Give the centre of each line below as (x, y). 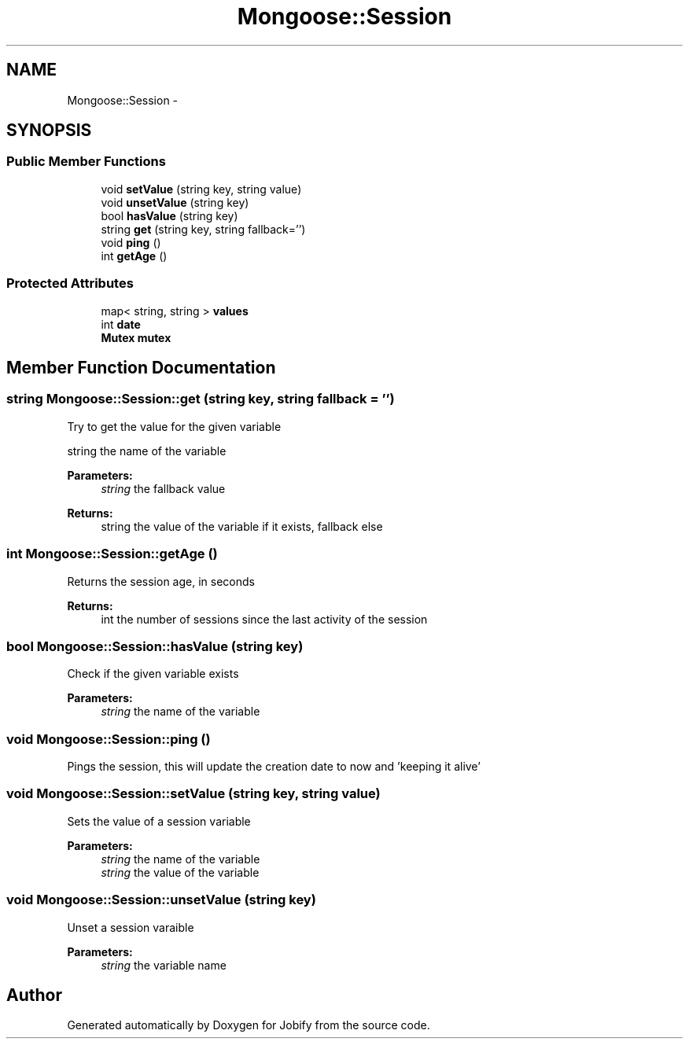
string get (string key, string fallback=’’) (203, 229)
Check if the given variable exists (153, 674)
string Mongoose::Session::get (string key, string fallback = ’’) (201, 399)
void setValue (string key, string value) (201, 189)
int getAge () (134, 256)
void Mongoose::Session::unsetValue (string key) (161, 900)
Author (34, 995)
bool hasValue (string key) (169, 215)
